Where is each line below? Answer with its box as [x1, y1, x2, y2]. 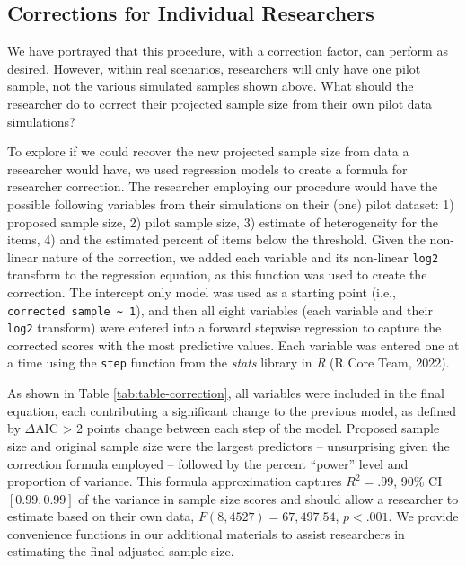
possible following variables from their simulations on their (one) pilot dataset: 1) [7, 194, 454, 213]
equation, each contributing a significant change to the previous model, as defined [7, 401, 457, 420]
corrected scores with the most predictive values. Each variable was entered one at [7, 335, 460, 354]
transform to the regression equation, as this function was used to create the [7, 265, 427, 284]
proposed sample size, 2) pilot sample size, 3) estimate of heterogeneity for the [7, 212, 439, 231]
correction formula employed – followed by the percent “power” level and [7, 454, 409, 473]
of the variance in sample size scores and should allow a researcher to [78, 489, 459, 508]
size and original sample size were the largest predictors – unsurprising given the [7, 436, 450, 455]
